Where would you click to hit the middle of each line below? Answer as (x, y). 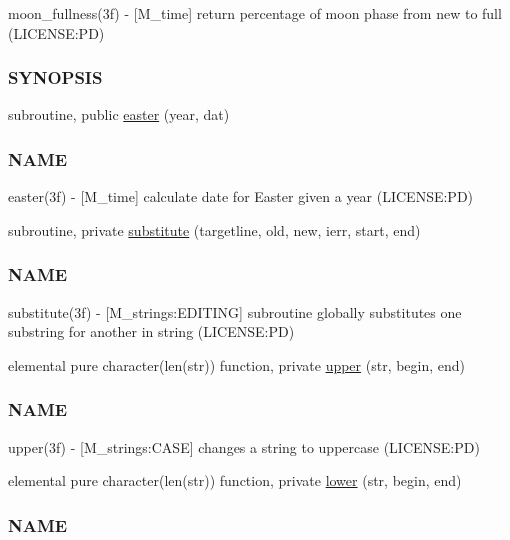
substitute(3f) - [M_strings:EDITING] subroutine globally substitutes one (235, 311)
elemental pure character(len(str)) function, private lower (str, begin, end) (235, 480)
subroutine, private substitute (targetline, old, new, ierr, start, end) (214, 229)
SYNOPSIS (55, 77)
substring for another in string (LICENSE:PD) (151, 331)
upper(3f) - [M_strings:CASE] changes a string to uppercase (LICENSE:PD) (244, 446)
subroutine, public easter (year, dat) (119, 114)
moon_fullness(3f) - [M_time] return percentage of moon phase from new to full (255, 13)
